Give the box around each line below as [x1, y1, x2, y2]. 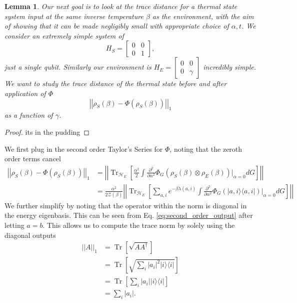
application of [4, 88, 46, 98]
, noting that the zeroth [169, 143, 242, 154]
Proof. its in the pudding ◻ [4, 126, 89, 137]
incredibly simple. [203, 62, 256, 72]
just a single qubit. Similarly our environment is [4, 62, 151, 72]
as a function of [4, 110, 53, 120]
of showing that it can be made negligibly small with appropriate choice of [4, 21, 229, 31]
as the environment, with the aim [152, 11, 254, 21]
